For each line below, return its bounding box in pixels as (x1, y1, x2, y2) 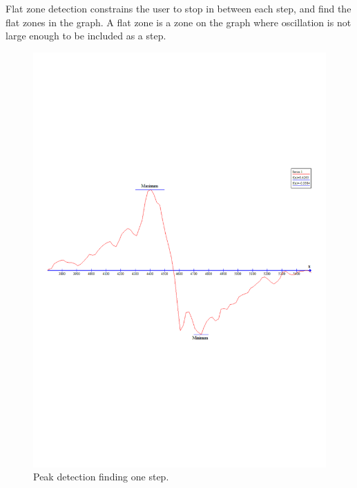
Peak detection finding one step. (33, 469, 169, 484)
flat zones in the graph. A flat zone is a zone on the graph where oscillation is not (6, 15, 351, 29)
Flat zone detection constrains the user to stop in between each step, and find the (6, 1, 351, 15)
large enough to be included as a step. (6, 28, 166, 43)
